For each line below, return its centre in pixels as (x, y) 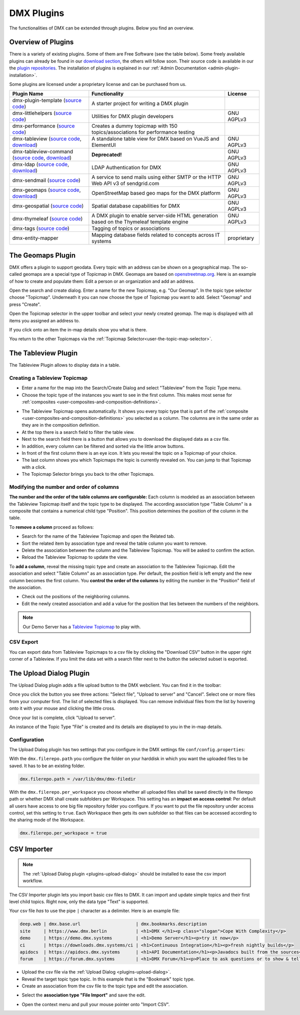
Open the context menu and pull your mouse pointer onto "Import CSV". (96, 1004)
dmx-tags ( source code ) (41, 228)
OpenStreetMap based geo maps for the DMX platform (156, 193)
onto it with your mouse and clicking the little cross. (62, 708)
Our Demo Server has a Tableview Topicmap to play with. (82, 627)
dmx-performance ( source (43, 126)
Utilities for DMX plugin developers (133, 116)
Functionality (108, 94)
